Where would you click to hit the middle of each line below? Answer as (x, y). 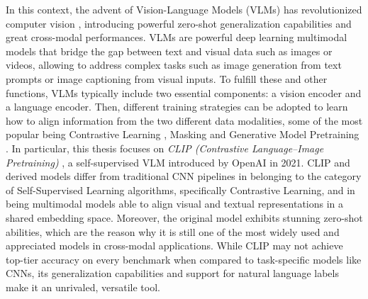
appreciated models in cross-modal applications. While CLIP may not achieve (174, 246)
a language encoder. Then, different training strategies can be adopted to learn (177, 107)
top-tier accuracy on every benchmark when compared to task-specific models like (184, 259)
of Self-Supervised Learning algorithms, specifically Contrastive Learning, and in (180, 190)
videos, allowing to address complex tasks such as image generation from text (174, 65)
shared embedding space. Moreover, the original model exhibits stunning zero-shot (184, 217)
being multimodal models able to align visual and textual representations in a (175, 204)
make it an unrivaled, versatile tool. (83, 287)
